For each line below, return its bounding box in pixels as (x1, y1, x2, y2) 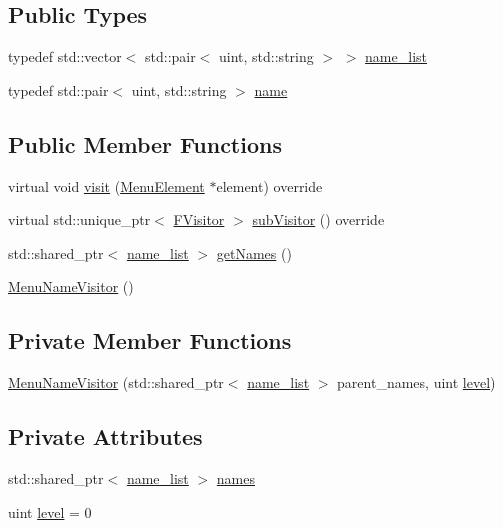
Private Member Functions (8, 325, 292, 356)
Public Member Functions (8, 128, 282, 159)
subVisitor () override (252, 209, 385, 230)
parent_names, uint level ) (337, 372, 496, 393)
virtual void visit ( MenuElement (8, 175, 205, 196)
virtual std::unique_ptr (8, 209, 151, 230)
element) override (216, 175, 323, 196)
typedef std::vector (8, 46, 122, 67)
